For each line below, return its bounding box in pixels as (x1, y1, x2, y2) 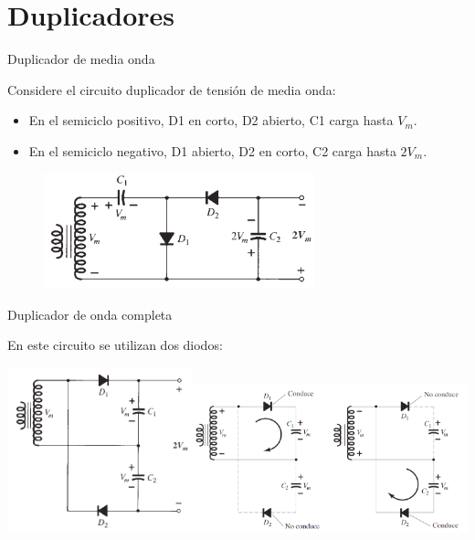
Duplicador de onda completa (7, 304, 173, 323)
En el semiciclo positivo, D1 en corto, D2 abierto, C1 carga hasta (28, 111, 394, 130)
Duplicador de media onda (7, 49, 155, 69)
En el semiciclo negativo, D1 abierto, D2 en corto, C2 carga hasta (28, 141, 396, 160)
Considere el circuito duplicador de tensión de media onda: (7, 79, 336, 99)
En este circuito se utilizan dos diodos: (7, 335, 223, 355)
